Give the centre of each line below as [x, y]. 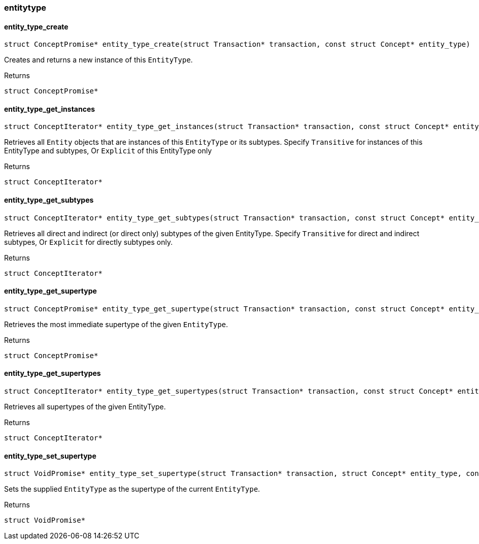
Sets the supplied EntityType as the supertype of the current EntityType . [132, 489]
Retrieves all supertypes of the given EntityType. [85, 407]
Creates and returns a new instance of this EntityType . [98, 60]
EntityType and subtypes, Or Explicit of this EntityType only [108, 151]
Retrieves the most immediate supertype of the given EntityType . [116, 324]
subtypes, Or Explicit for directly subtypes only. [89, 242]
